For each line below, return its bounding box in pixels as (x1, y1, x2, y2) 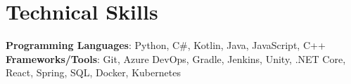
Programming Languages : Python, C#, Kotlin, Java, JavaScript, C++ (6, 38, 326, 52)
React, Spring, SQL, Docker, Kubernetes (6, 65, 181, 80)
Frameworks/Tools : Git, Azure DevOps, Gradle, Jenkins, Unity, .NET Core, (6, 51, 346, 66)
